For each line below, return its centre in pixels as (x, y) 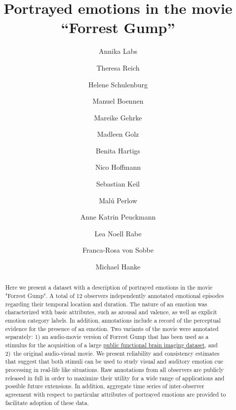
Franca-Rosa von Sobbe (118, 250)
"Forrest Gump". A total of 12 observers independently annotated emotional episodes (115, 296)
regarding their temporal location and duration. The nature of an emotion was (106, 304)
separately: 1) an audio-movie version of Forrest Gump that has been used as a (107, 337)
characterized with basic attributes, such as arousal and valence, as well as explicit (111, 312)
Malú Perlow (118, 200)
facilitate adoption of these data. (47, 402)
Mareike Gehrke (118, 117)
